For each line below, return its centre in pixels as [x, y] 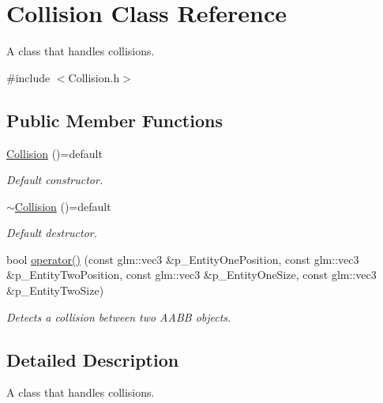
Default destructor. [52, 233]
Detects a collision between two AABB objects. [119, 316]
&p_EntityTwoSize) [55, 290]
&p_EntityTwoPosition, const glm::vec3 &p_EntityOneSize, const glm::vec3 [191, 275]
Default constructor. [55, 180]
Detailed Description [93, 359]
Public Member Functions [115, 120]
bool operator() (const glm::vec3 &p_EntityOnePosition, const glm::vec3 [183, 259]
